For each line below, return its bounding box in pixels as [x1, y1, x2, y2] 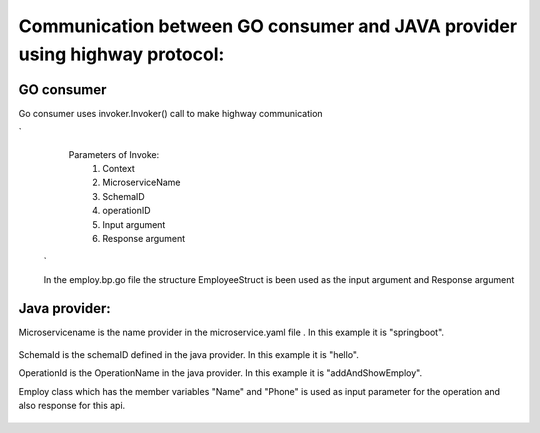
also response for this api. [18, 400, 126, 412]
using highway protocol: [18, 43, 225, 65]
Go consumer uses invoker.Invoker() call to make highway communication [18, 107, 324, 119]
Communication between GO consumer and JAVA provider [18, 15, 518, 37]
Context [102, 163, 135, 175]
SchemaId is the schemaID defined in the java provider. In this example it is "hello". [18, 349, 359, 361]
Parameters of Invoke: [68, 148, 160, 160]
